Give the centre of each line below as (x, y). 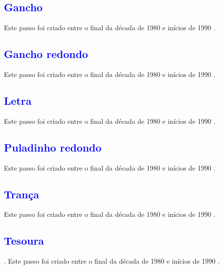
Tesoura (24, 240)
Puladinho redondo (53, 147)
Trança (22, 194)
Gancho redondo (46, 54)
